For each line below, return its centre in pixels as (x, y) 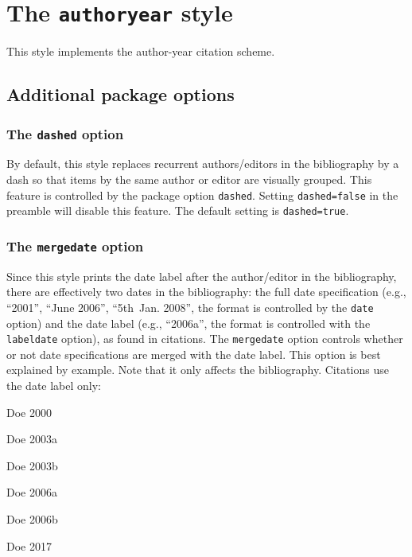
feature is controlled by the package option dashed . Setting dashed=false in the (202, 195)
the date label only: (54, 385)
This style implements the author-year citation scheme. (141, 51)
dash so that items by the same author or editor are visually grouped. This (189, 179)
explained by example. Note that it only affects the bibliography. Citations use (198, 370)
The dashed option (65, 133)
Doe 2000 (29, 412)
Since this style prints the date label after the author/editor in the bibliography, (202, 276)
